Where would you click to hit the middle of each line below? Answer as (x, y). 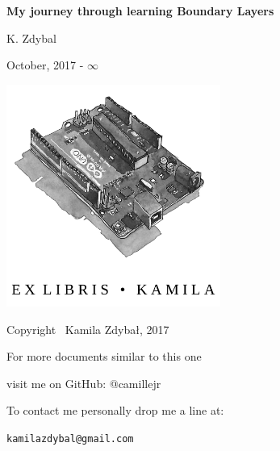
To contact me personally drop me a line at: (115, 410)
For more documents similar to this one (104, 356)
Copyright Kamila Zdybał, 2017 (88, 329)
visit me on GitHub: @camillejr (84, 383)
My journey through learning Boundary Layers (140, 10)
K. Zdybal (31, 38)
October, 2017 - (45, 65)
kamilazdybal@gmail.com (70, 439)
